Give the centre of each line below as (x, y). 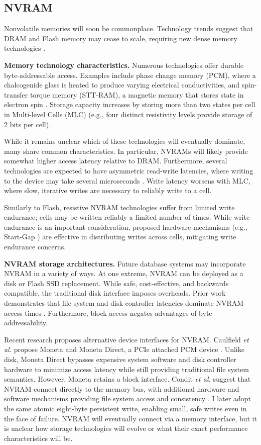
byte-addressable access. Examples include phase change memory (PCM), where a (130, 75)
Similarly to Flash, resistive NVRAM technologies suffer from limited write (119, 207)
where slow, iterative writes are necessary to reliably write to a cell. (108, 190)
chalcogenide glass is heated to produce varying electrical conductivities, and (122, 85)
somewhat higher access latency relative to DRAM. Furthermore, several (116, 161)
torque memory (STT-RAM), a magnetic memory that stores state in (137, 94)
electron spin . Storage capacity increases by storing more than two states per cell (130, 104)
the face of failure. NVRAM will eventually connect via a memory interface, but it (130, 418)
